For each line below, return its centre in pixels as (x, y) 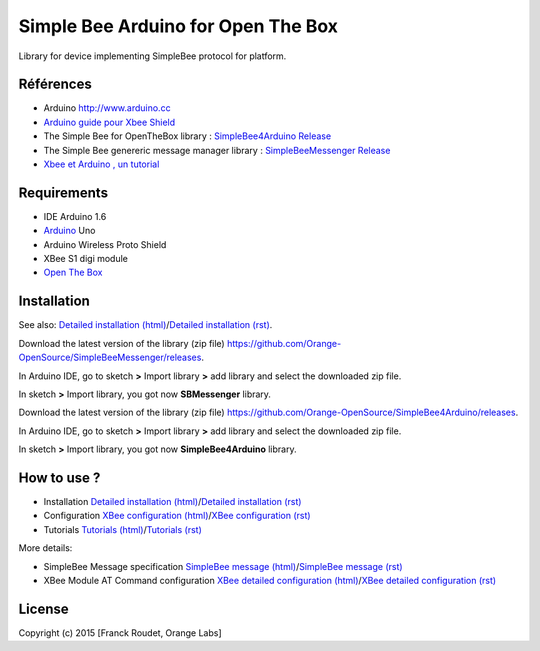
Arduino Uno (69, 231)
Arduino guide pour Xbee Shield (109, 122)
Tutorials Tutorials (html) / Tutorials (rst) (122, 529)
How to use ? (59, 477)
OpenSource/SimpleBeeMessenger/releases (110, 357)
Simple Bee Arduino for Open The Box (178, 26)
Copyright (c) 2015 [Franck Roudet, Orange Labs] (120, 632)
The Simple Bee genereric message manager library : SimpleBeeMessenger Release (217, 150)
